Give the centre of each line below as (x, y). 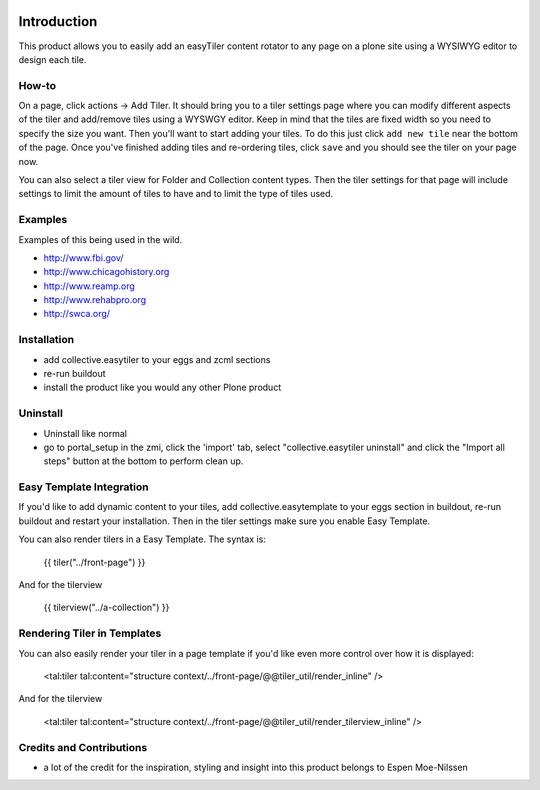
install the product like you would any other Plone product (162, 387)
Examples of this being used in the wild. (100, 239)
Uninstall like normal (85, 433)
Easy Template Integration (83, 487)
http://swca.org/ (76, 314)
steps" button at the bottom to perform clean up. (143, 461)
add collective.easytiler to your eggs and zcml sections (157, 359)
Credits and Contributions (83, 747)
